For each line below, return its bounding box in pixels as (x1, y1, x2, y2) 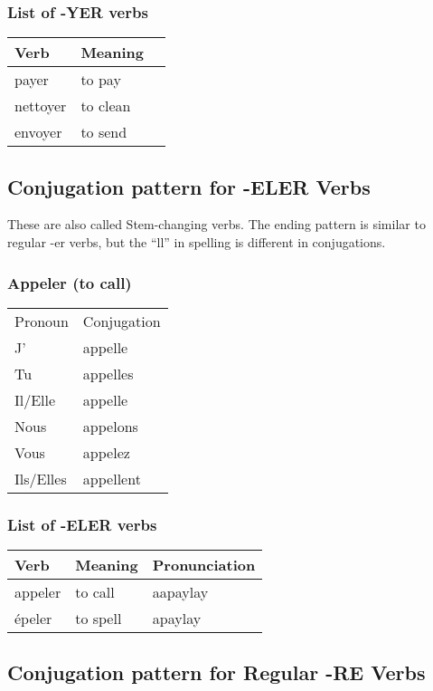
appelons (82, 415, 138, 437)
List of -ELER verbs (7, 513, 157, 535)
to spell (75, 608, 122, 629)
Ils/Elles (14, 467, 67, 489)
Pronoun (14, 310, 69, 331)
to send (80, 121, 127, 143)
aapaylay (152, 581, 209, 603)
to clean (80, 95, 131, 117)
